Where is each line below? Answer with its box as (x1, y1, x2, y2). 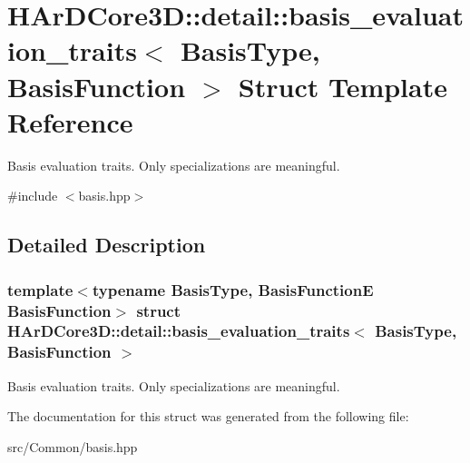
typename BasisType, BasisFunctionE (92, 278, 374, 300)
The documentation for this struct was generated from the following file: (7, 407, 409, 426)
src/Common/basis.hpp (7, 437, 138, 456)
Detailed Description (7, 231, 206, 259)
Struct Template (238, 67, 447, 104)
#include (7, 186, 58, 205)
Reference (7, 103, 133, 140)
